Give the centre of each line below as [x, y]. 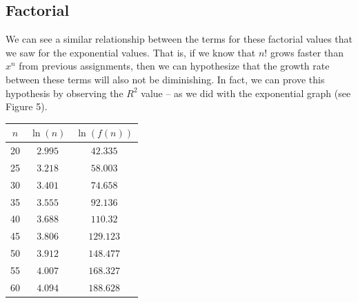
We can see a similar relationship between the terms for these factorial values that [179, 39]
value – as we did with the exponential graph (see [246, 93]
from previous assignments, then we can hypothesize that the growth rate [174, 66]
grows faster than [307, 52]
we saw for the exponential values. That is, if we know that [131, 52]
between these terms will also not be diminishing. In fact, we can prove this [165, 79]
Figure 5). [27, 106]
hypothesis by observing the [64, 93]
